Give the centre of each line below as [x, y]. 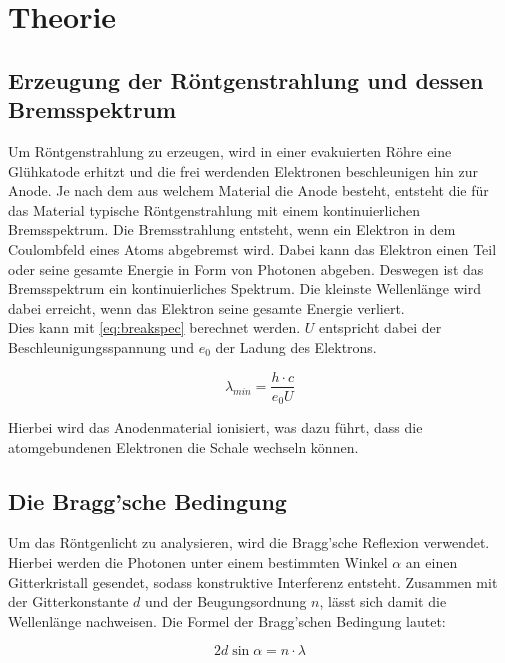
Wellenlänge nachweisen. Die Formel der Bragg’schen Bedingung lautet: [227, 620]
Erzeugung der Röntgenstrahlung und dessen [246, 79]
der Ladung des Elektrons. [296, 346]
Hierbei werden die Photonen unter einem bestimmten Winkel [198, 562]
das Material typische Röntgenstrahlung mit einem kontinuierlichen [214, 209]
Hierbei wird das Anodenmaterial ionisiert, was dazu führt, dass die [215, 427]
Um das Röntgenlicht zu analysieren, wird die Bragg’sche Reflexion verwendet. [249, 542]
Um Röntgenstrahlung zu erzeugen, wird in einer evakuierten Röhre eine [230, 150]
